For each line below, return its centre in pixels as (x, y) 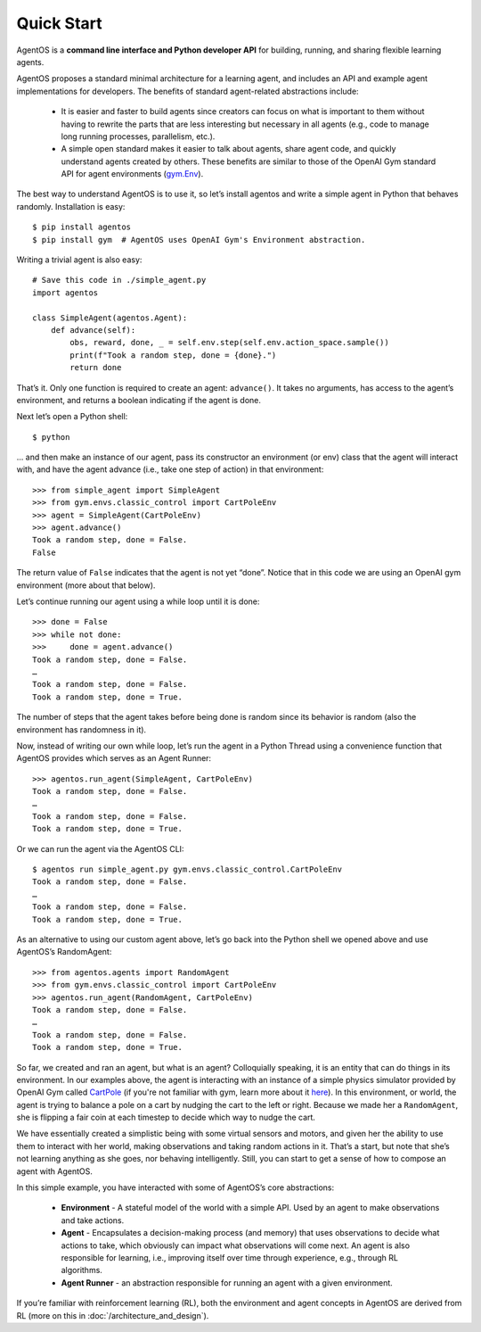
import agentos (65, 293)
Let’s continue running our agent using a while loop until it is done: (138, 601)
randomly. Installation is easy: (71, 206)
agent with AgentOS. (55, 1171)
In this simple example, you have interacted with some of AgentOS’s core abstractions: (175, 1187)
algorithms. (82, 1270)
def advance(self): (93, 330)
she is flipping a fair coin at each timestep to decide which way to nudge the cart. (166, 1117)
